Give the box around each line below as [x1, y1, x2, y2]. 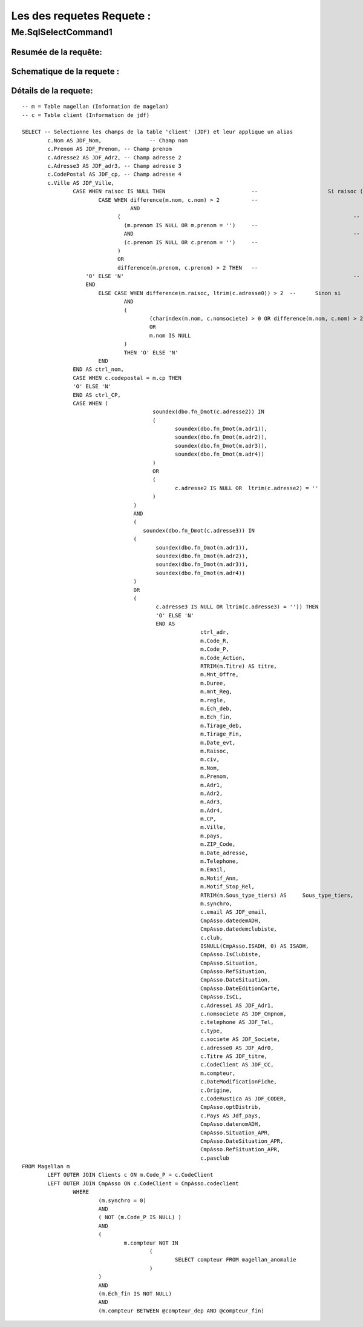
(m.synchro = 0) [98, 1197, 146, 1204]
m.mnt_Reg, [200, 688, 233, 695]
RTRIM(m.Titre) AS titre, [200, 663, 278, 670]
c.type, [200, 1027, 223, 1034]
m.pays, [200, 832, 223, 839]
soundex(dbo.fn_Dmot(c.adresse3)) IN [143, 527, 255, 534]
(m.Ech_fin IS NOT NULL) [98, 1290, 172, 1297]
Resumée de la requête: [11, 47, 102, 57]
